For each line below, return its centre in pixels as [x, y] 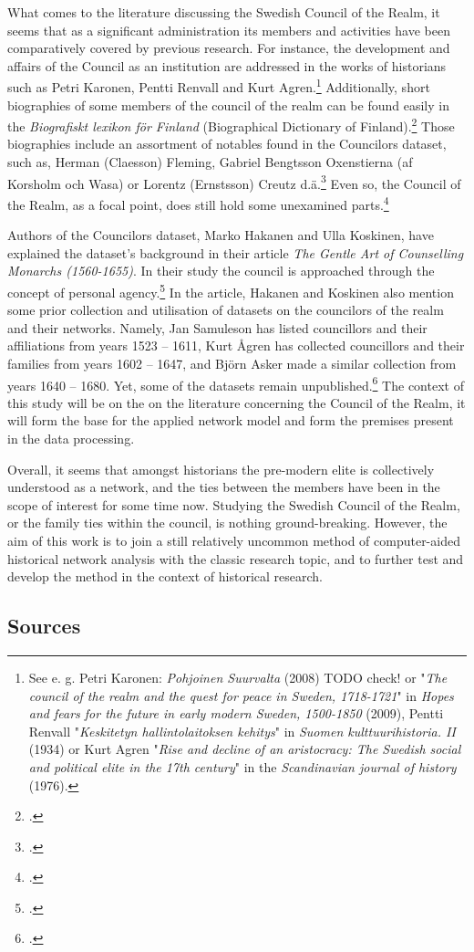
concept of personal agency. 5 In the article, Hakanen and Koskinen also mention [231, 290]
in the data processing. [71, 438]
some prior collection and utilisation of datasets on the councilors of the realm [226, 310]
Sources [44, 626]
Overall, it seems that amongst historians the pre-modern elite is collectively [221, 469]
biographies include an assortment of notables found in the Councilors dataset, [227, 144]
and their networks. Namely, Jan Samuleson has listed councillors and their [217, 327]
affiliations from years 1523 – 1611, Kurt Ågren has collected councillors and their [236, 345]
